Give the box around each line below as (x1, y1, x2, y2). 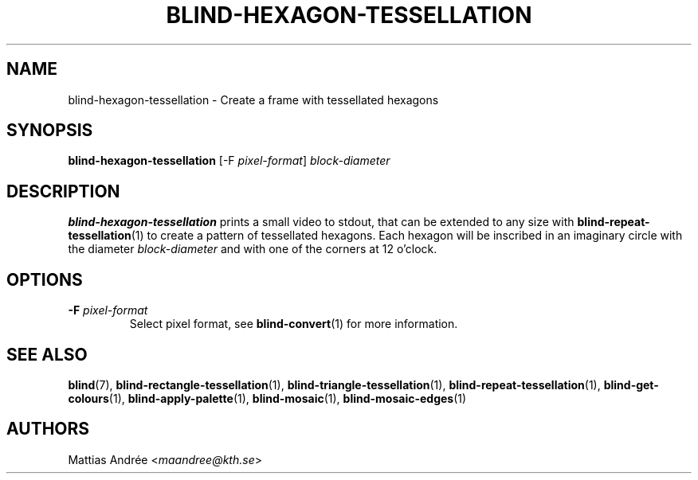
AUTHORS (6, 419, 90, 439)
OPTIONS (6, 269, 83, 290)
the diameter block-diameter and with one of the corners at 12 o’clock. (68, 242, 437, 256)
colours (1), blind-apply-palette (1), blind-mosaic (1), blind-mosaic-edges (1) (68, 391, 467, 405)
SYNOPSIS (6, 120, 93, 141)
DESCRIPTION (6, 181, 120, 201)
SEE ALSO (6, 344, 88, 365)
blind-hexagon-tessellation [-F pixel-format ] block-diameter (68, 154, 390, 168)
